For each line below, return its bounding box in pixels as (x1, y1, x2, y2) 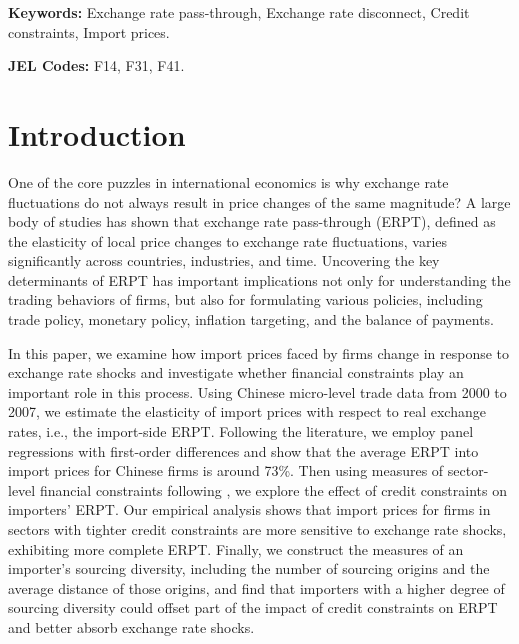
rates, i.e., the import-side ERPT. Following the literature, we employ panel (8, 421, 474, 442)
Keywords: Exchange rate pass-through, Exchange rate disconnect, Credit (8, 2, 470, 22)
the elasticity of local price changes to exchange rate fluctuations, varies (8, 230, 448, 251)
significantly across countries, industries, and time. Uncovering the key (8, 250, 440, 271)
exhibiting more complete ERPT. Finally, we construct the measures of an (8, 538, 464, 559)
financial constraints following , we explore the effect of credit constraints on (39, 479, 507, 500)
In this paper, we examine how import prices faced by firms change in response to (8, 342, 510, 363)
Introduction (8, 113, 186, 154)
